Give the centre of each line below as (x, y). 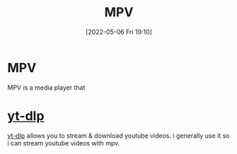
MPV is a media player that (46, 87)
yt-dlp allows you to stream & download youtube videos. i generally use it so (118, 136)
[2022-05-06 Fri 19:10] (119, 32)
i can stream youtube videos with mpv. (64, 143)
